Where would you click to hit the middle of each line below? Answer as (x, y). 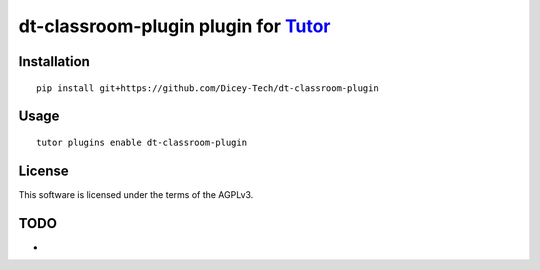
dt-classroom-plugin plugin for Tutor (174, 26)
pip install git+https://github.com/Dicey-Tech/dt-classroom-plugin (207, 88)
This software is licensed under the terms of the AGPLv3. (136, 194)
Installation (54, 61)
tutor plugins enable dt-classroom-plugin (142, 142)
